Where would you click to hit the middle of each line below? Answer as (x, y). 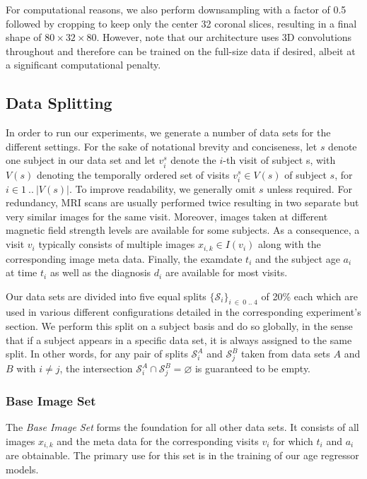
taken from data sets (286, 354)
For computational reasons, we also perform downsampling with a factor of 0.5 (176, 9)
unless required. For (309, 188)
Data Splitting (59, 103)
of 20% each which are (309, 296)
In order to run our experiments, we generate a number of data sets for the (168, 132)
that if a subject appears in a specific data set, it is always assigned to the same (179, 339)
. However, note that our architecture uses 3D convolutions (224, 37)
